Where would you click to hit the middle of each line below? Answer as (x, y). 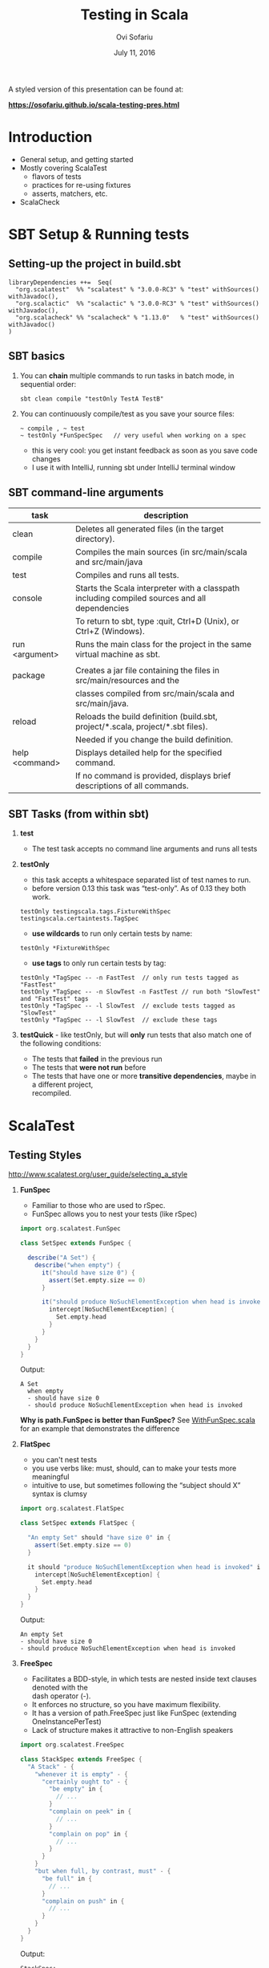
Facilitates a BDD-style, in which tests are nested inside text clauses (145, 1679)
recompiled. (52, 1093)
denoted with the (60, 1688)
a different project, (62, 1084)
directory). (95, 539)
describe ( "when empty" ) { (78, 1265)
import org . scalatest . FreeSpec (72, 1745)
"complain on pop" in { (88, 1834)
